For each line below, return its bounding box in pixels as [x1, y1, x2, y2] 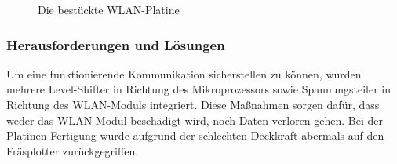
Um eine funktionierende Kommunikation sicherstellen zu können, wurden [6, 65, 362, 82]
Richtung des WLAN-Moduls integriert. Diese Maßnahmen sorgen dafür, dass [6, 97, 380, 112]
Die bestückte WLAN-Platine [38, 2, 180, 17]
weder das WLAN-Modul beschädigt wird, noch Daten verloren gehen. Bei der [6, 111, 384, 128]
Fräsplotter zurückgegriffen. [6, 142, 139, 159]
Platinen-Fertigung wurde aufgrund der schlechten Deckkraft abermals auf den [6, 127, 384, 144]
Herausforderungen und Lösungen [6, 35, 225, 54]
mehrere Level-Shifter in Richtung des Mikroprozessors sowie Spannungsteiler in [6, 81, 391, 97]
